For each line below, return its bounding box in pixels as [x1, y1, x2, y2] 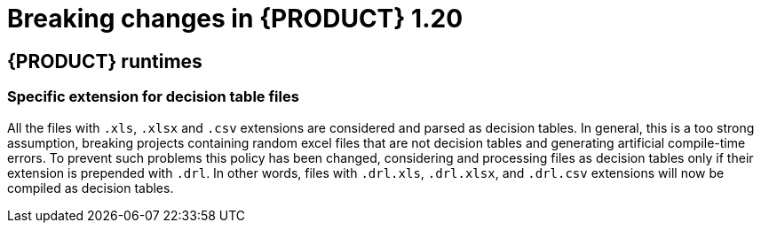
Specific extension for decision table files [7, 88, 299, 106]
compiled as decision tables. [7, 180, 174, 195]
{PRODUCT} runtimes [7, 50, 202, 73]
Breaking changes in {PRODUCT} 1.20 [7, 4, 464, 34]
